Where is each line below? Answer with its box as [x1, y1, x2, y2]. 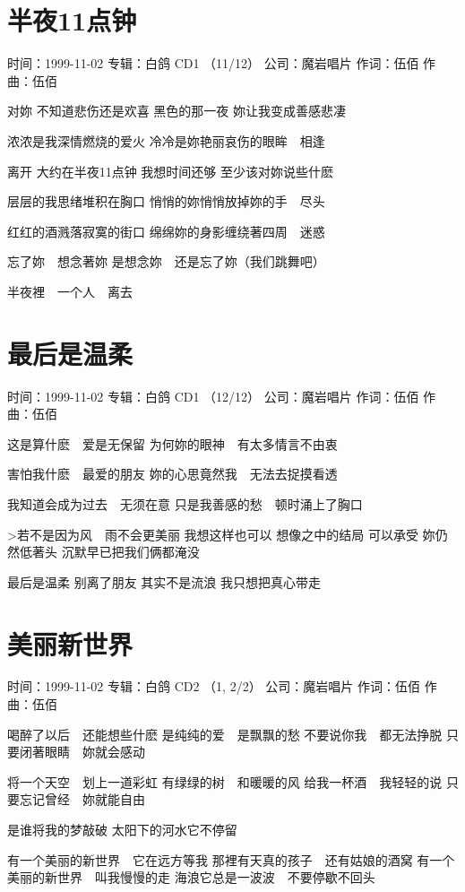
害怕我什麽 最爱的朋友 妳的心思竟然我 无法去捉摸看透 [7, 464, 338, 483]
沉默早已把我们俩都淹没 [61, 542, 200, 561]
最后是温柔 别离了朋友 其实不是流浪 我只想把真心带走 [7, 572, 321, 591]
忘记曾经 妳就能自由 [19, 790, 145, 809]
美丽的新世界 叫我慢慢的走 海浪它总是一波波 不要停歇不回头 [7, 868, 375, 887]
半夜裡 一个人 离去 [7, 281, 133, 300]
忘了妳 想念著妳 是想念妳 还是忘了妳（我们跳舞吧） [7, 252, 325, 271]
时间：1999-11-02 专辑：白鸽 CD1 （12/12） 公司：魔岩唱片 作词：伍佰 [7, 386, 419, 405]
